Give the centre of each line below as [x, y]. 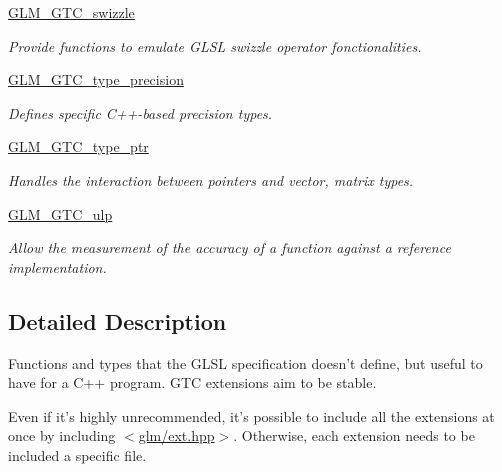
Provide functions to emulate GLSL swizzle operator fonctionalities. [215, 45]
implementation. [57, 266]
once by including [62, 435]
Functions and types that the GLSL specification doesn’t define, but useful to [245, 362]
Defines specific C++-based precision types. [140, 112]
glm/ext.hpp [176, 435]
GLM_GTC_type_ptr [78, 146]
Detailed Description [117, 320]
